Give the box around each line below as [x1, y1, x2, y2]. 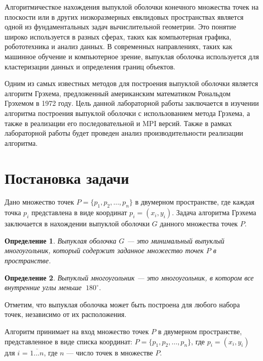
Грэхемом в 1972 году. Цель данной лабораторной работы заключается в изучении [5, 98, 259, 108]
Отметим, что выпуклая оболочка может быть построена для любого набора [5, 299, 240, 309]
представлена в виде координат [31, 207, 127, 218]
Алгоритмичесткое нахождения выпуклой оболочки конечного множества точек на [5, 2, 259, 12]
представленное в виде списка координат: [5, 336, 133, 346]
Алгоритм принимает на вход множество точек [5, 326, 149, 336]
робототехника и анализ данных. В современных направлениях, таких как [5, 41, 233, 52]
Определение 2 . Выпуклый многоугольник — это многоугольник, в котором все [5, 272, 254, 283]
